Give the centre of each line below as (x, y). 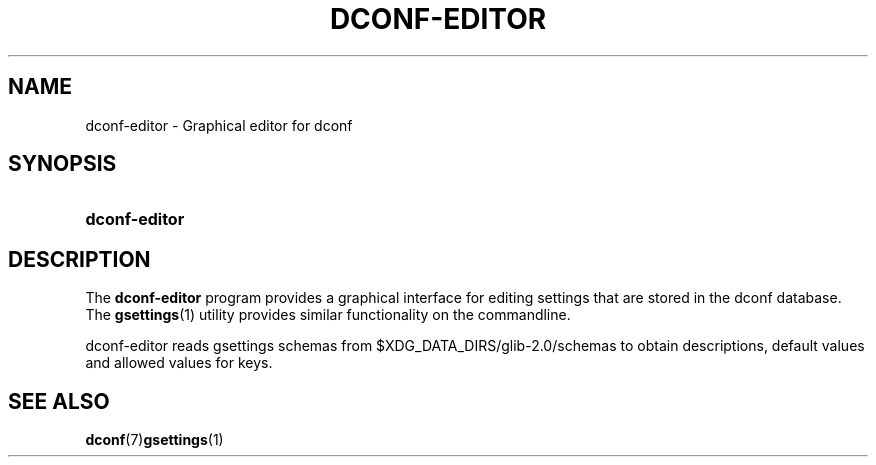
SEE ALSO (59, 401)
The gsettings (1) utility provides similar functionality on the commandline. (328, 315)
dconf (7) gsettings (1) (154, 440)
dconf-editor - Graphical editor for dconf (219, 125)
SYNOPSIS (62, 164)
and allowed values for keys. (179, 363)
